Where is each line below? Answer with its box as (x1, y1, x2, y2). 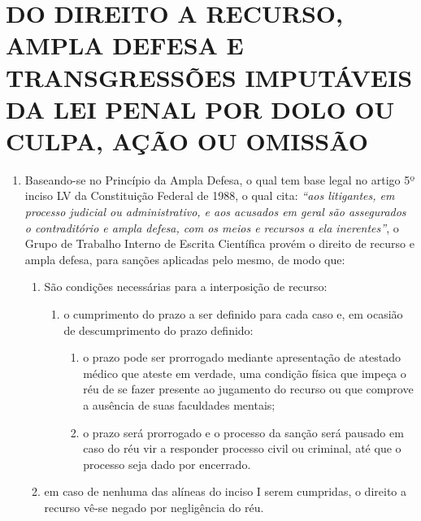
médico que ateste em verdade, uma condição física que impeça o (83, 364, 406, 381)
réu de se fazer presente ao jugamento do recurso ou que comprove (83, 380, 414, 397)
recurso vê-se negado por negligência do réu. (44, 498, 264, 515)
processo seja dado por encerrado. (83, 455, 251, 472)
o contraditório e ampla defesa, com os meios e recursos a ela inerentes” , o (24, 219, 399, 236)
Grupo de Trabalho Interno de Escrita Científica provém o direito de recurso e (24, 235, 414, 252)
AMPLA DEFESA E (6, 28, 244, 62)
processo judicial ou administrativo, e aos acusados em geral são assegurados (24, 203, 406, 220)
